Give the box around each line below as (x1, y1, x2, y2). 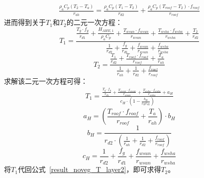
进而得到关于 (4, 17, 46, 27)
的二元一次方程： (66, 17, 122, 27)
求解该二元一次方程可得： (4, 76, 88, 86)
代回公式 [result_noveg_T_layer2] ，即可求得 (17, 164, 161, 175)
